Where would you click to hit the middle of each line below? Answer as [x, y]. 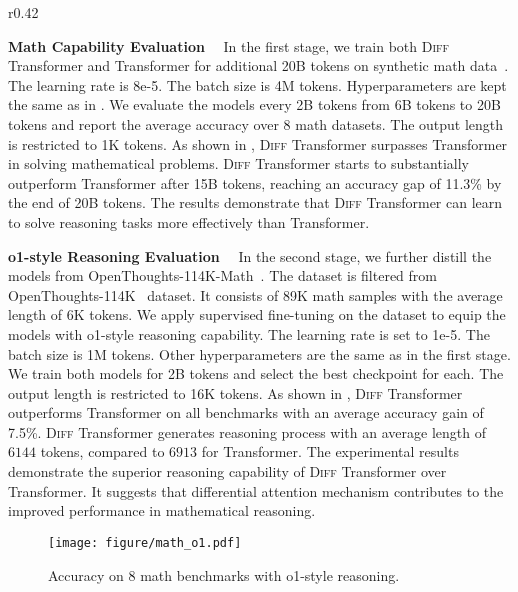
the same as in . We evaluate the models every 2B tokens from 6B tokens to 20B [254, 104]
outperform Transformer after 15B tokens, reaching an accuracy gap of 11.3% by [255, 182]
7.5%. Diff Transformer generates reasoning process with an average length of [247, 431]
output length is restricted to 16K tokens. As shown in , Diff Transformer [235, 392]
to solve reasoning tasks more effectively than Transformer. [189, 221]
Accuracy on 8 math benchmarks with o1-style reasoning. [224, 574]
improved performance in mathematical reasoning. [162, 510]
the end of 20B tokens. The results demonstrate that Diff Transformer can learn [255, 202]
